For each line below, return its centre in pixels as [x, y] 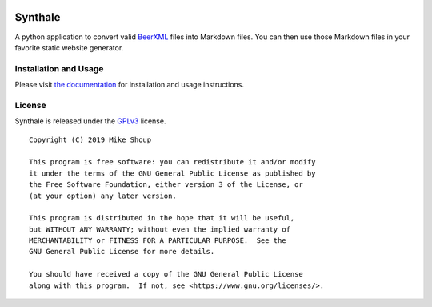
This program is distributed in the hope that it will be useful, [162, 218]
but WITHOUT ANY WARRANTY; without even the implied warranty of [160, 229]
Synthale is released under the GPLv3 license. [90, 121]
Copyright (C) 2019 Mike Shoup [90, 139]
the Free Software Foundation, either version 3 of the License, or [166, 185]
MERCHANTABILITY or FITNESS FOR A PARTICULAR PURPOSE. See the [158, 241]
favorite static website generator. [69, 47]
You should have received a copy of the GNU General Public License [166, 274]
